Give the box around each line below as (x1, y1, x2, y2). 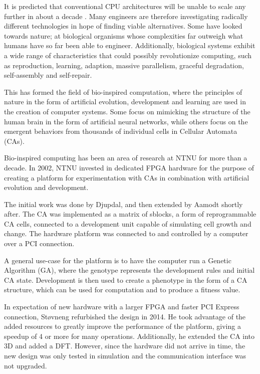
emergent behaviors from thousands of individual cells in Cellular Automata (4, 126, 237, 136)
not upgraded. (4, 360, 47, 370)
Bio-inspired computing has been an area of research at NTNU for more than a (4, 152, 247, 163)
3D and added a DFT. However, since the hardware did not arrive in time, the (4, 340, 245, 351)
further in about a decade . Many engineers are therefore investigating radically (4, 11, 248, 21)
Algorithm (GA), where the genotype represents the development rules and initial (4, 265, 255, 275)
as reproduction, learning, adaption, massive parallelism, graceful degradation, (4, 60, 244, 70)
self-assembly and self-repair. (4, 70, 92, 80)
